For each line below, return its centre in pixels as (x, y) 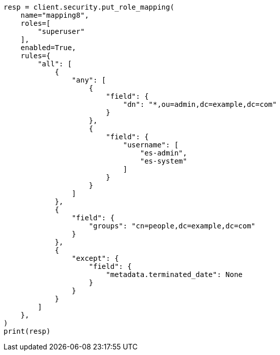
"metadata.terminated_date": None (174, 274)
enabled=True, (48, 48)
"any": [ (89, 80)
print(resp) (27, 331)
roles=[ (35, 23)
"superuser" (61, 31)
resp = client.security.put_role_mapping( (89, 7)
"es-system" (164, 161)
